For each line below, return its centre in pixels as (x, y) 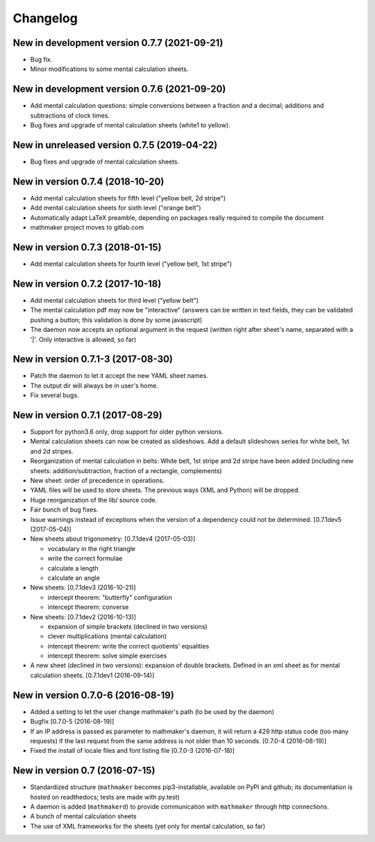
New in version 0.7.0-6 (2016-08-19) (94, 695)
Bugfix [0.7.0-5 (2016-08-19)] (72, 722)
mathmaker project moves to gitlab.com (87, 228)
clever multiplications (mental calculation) (107, 636)
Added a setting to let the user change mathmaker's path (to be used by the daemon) (152, 712)
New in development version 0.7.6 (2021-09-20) (119, 89)
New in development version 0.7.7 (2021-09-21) (118, 43)
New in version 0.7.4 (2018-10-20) (89, 181)
